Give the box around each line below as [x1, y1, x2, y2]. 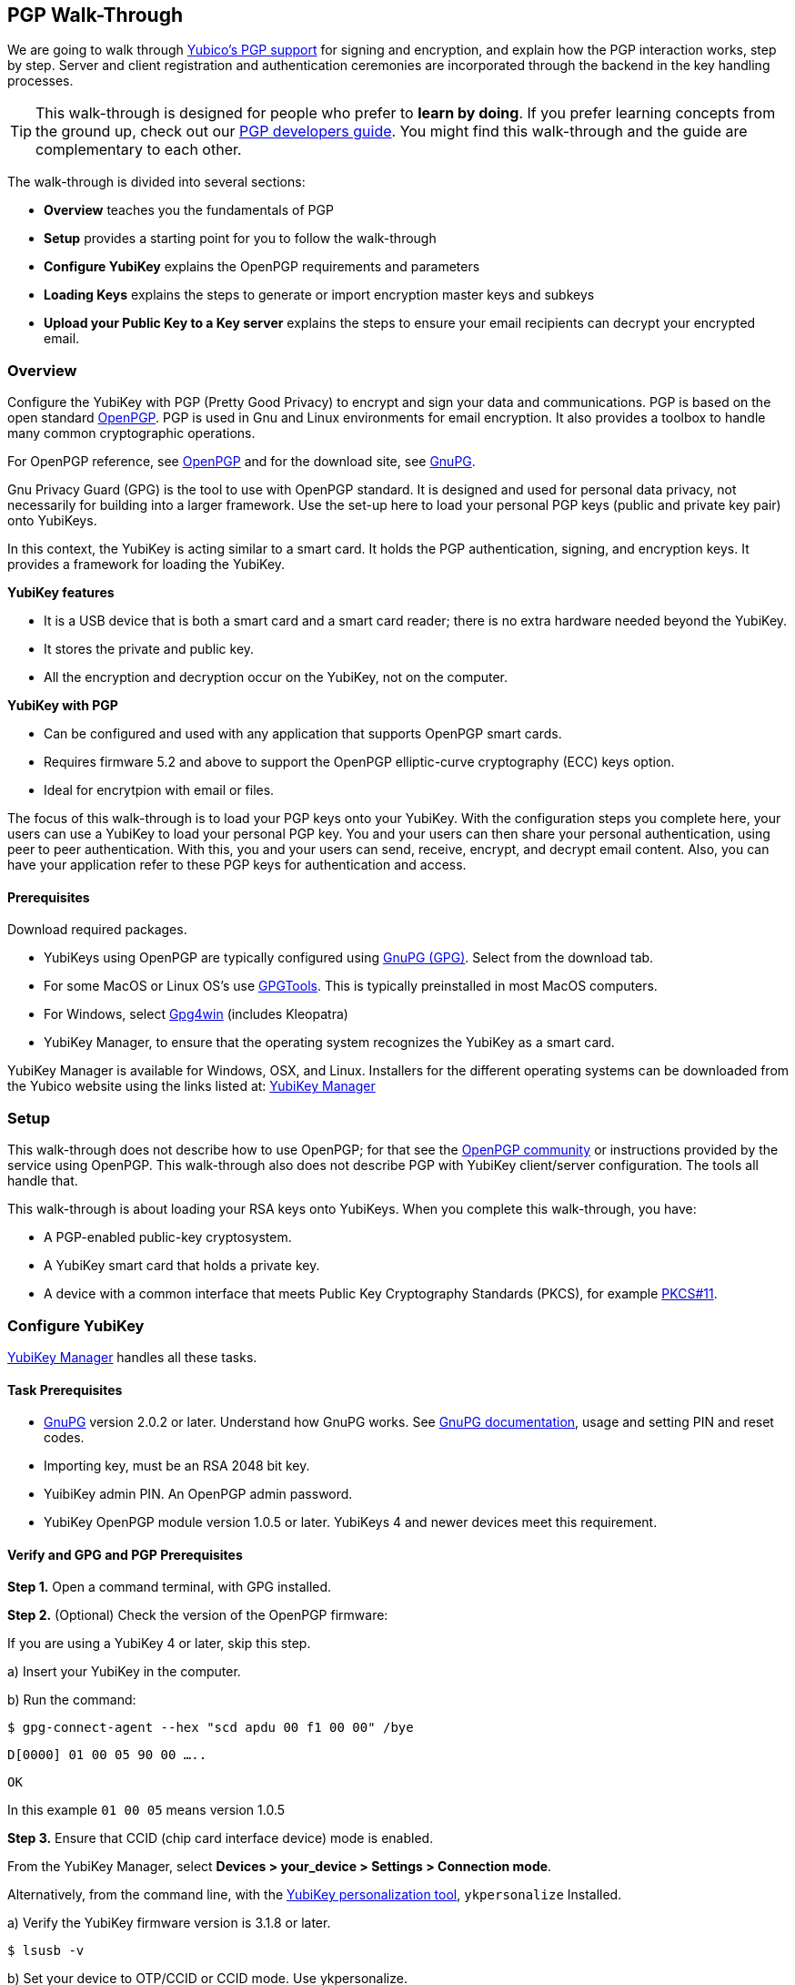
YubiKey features [7, 585, 115, 601]
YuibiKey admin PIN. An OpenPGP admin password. [44, 1486, 353, 1502]
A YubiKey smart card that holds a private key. [44, 1257, 320, 1274]
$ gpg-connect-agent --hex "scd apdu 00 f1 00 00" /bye [7, 1720, 414, 1736]
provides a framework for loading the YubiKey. [7, 556, 286, 573]
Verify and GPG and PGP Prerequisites [7, 1546, 243, 1563]
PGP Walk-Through [7, 4, 184, 26]
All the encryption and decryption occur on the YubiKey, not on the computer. [44, 669, 508, 686]
